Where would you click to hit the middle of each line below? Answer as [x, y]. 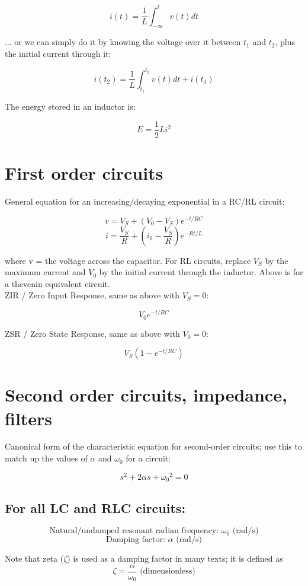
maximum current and [45, 272]
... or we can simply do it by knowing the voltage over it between [123, 42]
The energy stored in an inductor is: [70, 106]
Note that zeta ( [34, 558]
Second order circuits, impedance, [146, 395]
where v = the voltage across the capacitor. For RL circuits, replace [128, 260]
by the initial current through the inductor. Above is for [201, 272]
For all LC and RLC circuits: [95, 507]
